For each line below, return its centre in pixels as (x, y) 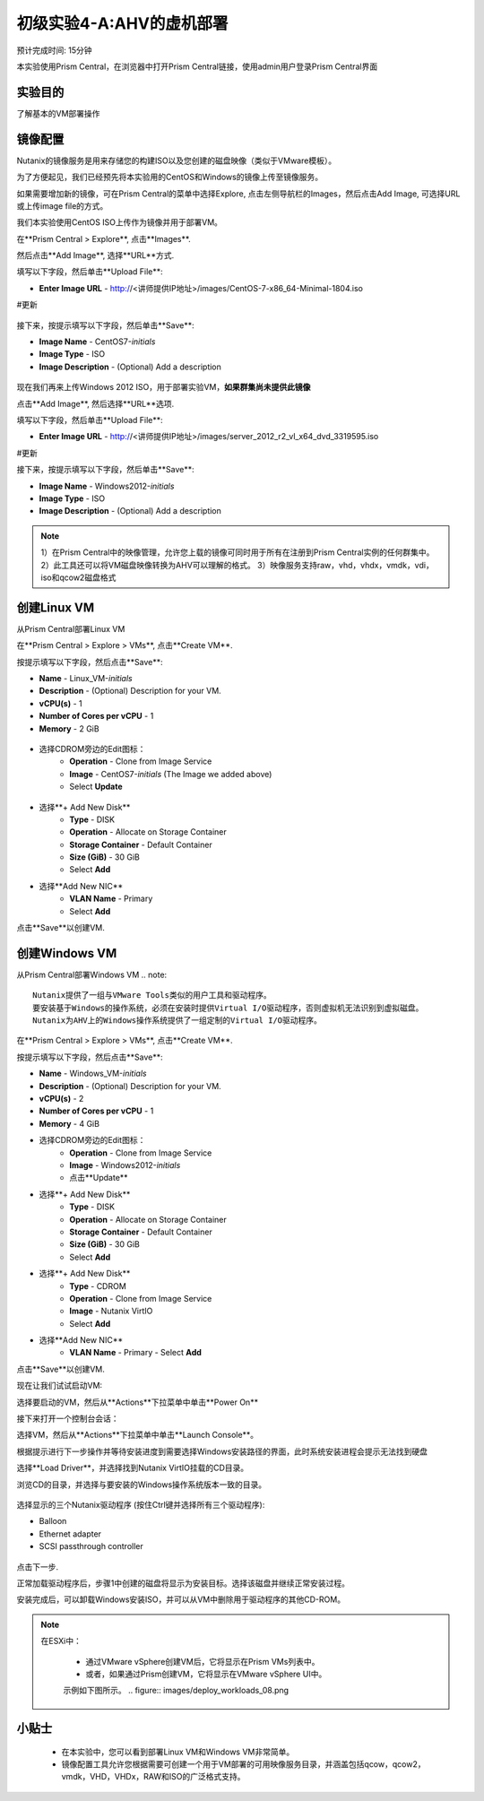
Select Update (96, 787)
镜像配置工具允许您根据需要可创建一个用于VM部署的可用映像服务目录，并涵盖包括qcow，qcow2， (243, 1764)
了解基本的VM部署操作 (58, 113)
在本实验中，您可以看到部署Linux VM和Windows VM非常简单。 (178, 1752)
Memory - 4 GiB (69, 1123)
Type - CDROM (98, 1286)
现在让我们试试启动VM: (60, 1386)
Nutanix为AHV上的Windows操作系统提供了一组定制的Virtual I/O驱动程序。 (177, 1021)
